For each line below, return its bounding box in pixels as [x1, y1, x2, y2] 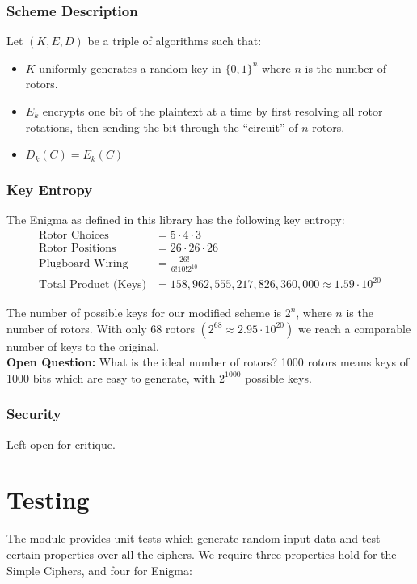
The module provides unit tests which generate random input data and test [6, 530, 381, 547]
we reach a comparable [297, 320, 411, 336]
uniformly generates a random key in [39, 59, 221, 76]
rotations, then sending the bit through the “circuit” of [25, 118, 298, 135]
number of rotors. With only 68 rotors [6, 320, 195, 336]
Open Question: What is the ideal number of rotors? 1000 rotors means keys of [6, 353, 410, 370]
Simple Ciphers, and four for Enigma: [6, 561, 192, 578]
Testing [6, 483, 90, 516]
